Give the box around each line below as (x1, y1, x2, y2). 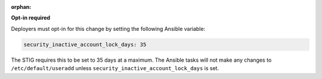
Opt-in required (11, 14, 51, 21)
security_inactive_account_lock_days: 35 (23, 41, 147, 48)
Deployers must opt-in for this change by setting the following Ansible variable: (11, 25, 206, 32)
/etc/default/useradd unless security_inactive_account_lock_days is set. (11, 65, 219, 72)
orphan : (11, 4, 32, 10)
